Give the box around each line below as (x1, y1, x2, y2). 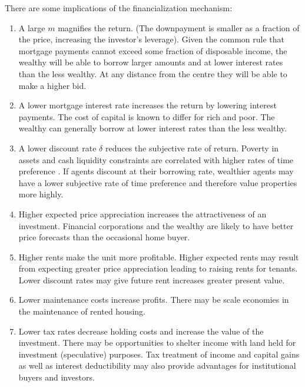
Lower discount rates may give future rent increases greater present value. (18, 273, 285, 286)
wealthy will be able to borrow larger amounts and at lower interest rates (18, 56, 283, 68)
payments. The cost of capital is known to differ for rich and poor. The (18, 110, 275, 123)
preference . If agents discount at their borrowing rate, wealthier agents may (18, 165, 294, 177)
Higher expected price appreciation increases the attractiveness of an (18, 207, 267, 220)
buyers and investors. (18, 371, 95, 383)
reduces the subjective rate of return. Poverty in (105, 141, 279, 154)
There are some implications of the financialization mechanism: (5, 2, 233, 14)
